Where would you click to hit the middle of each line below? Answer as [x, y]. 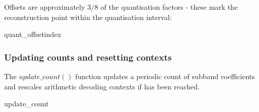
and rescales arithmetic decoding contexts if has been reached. [102, 86]
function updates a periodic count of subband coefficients [165, 76]
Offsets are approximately [45, 7]
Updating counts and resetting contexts [88, 57]
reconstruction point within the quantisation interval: [88, 17]
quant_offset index [33, 34]
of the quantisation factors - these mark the [169, 7]
